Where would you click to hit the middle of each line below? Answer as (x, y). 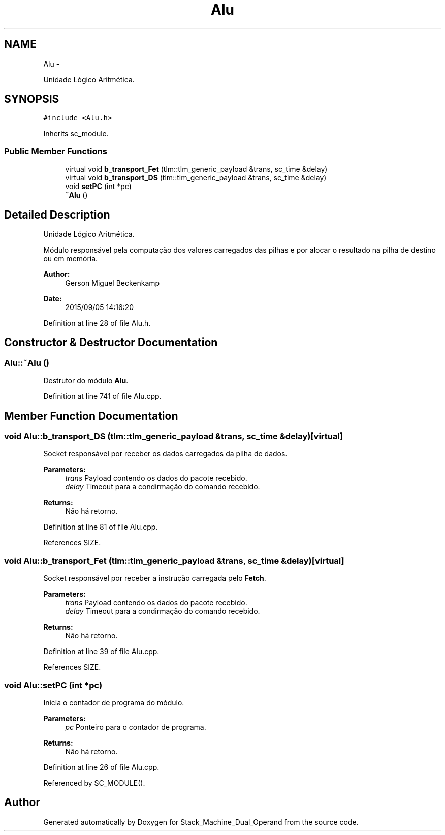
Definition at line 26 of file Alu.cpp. (101, 767)
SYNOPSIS (32, 99)
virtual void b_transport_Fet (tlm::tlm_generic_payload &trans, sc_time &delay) (196, 169)
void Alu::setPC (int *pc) (53, 685)
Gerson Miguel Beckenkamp (113, 283)
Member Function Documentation (91, 416)
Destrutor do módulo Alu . (86, 381)
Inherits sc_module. (76, 134)
